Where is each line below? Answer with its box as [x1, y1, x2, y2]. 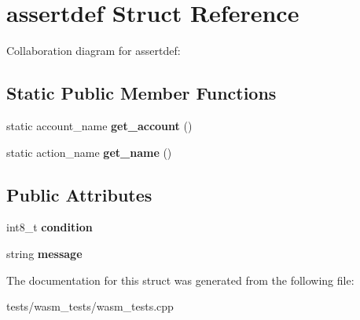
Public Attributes [6, 182, 152, 206]
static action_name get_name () [6, 144, 172, 160]
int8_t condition [6, 219, 93, 235]
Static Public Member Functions [6, 81, 277, 105]
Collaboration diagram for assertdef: [6, 42, 181, 59]
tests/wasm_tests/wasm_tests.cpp [6, 298, 174, 315]
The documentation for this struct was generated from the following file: [6, 271, 354, 288]
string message [6, 245, 83, 261]
